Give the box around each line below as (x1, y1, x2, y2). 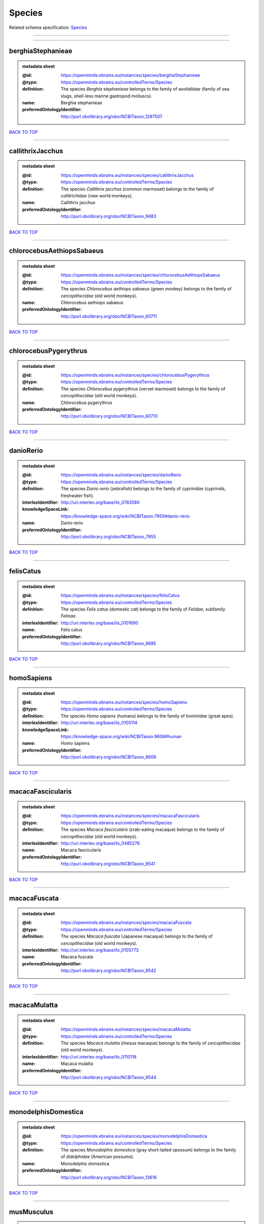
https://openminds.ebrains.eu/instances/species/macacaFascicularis (61, 813, 200, 819)
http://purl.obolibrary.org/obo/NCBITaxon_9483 (61, 213, 156, 219)
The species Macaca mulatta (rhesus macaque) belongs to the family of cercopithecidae (61, 1040, 241, 1046)
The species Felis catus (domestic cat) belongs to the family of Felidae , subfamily (61, 606, 225, 612)
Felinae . (61, 613, 77, 619)
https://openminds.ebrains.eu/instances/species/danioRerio (61, 472, 181, 478)
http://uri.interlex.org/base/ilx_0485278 (61, 840, 140, 846)
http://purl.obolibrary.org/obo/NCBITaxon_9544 (61, 1074, 156, 1080)
